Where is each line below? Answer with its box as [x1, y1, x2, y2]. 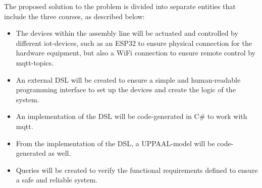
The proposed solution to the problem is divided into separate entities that [4, 1, 236, 11]
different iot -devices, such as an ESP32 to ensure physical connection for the [16, 37, 252, 48]
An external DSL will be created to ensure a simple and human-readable [16, 74, 241, 85]
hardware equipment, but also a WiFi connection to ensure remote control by [16, 47, 256, 58]
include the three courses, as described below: [4, 11, 145, 21]
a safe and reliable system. [16, 174, 98, 185]
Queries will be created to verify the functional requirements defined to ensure [16, 164, 258, 175]
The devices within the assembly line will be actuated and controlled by [16, 28, 238, 38]
